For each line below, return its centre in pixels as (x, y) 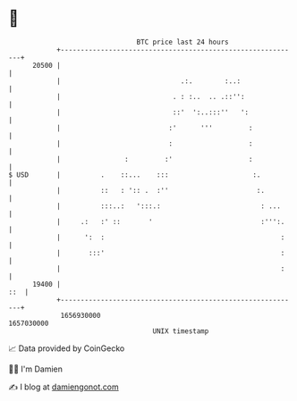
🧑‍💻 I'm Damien (36, 369)
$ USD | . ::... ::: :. (135, 175)
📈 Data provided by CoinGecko (67, 348)
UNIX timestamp (181, 331)
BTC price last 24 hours (182, 42)
